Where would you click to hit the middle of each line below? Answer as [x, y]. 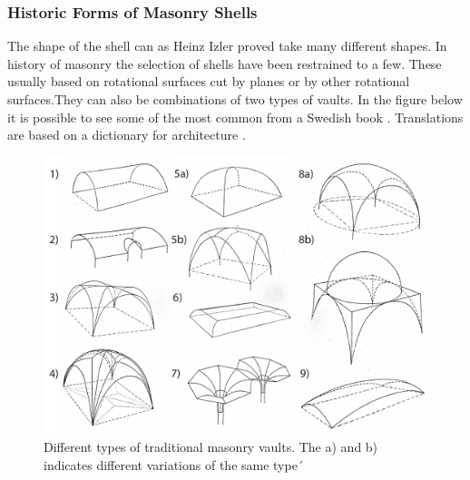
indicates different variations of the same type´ [174, 464]
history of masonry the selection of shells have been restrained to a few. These [225, 63]
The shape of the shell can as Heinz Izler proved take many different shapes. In [227, 46]
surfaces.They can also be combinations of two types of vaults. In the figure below [235, 99]
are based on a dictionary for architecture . [127, 135]
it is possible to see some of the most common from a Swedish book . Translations [235, 117]
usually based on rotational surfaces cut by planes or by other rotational [209, 81]
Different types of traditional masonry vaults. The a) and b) [211, 446]
